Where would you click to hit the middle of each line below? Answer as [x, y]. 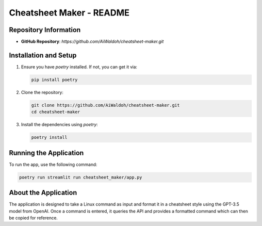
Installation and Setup [43, 55]
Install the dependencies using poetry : [59, 125]
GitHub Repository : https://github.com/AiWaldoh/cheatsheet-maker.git [92, 42]
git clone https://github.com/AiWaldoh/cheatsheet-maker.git [106, 105]
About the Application [43, 193]
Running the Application [46, 153]
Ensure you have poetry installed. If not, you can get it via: [79, 67]
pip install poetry [54, 80]
